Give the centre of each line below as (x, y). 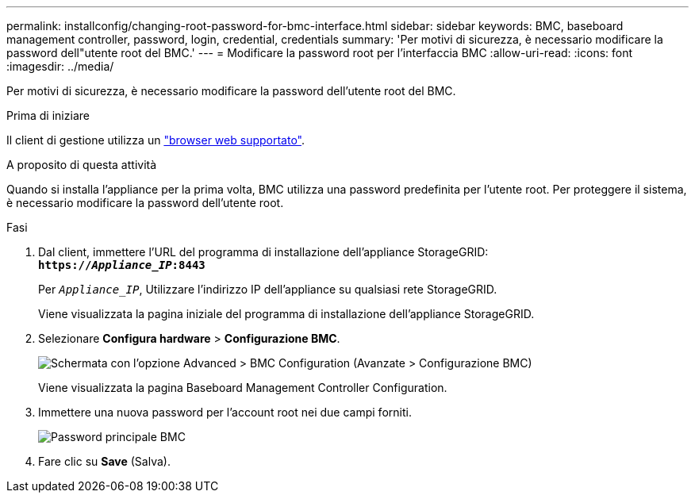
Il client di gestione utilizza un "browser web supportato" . (156, 140)
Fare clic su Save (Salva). (104, 461)
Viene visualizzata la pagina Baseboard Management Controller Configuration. (243, 388)
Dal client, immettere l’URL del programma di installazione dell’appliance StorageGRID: (263, 252)
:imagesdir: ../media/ (60, 66)
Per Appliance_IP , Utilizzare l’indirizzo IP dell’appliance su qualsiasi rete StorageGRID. (268, 289)
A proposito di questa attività (82, 165)
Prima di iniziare (48, 115)
